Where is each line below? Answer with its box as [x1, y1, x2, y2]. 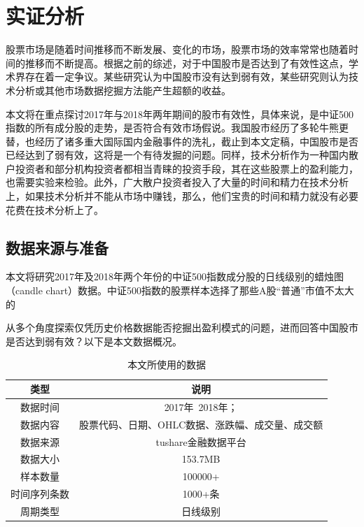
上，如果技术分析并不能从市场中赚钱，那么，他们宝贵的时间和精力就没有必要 [6, 189, 358, 203]
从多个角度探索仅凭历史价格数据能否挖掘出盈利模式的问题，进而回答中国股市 [6, 320, 358, 335]
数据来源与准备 [6, 236, 108, 258]
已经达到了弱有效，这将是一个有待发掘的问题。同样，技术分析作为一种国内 [6, 147, 349, 162]
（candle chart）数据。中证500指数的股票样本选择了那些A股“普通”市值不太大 [6, 283, 354, 298]
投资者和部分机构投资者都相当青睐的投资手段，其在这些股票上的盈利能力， [15, 161, 358, 175]
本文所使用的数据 [127, 357, 206, 372]
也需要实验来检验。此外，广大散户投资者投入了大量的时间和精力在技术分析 [6, 175, 349, 189]
